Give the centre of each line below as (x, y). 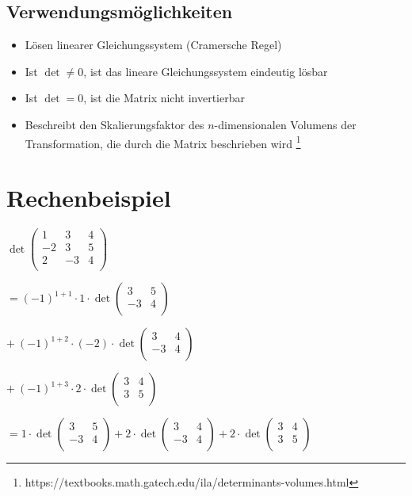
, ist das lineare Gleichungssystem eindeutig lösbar (206, 71)
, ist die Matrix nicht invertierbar (164, 98)
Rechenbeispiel (89, 198)
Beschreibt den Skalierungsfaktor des (114, 124)
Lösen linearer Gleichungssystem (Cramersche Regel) (153, 45)
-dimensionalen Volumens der (285, 124)
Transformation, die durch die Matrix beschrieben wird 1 (163, 142)
